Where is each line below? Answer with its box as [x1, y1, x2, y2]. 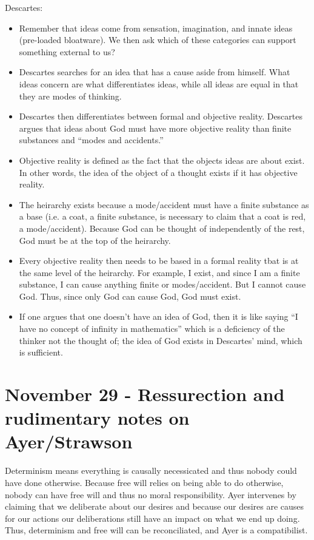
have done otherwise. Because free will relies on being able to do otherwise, [5, 476, 284, 488]
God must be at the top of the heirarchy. [19, 234, 171, 246]
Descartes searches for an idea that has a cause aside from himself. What [19, 66, 290, 78]
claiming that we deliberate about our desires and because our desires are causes [5, 500, 304, 513]
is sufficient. [19, 346, 63, 359]
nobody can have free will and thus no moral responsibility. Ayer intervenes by [5, 488, 296, 501]
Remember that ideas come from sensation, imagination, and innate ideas [19, 21, 293, 34]
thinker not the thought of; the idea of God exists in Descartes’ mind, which [19, 334, 302, 346]
